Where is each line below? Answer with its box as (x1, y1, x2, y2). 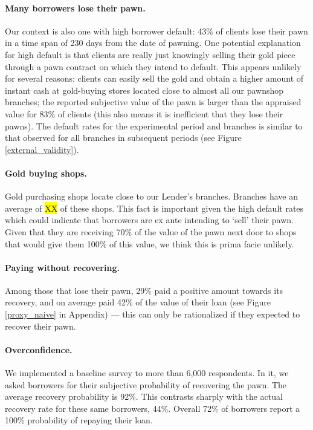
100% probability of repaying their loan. (5, 414, 153, 426)
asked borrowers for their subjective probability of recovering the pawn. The (5, 378, 287, 391)
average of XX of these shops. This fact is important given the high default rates (5, 201, 304, 214)
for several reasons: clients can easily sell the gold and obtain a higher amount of (5, 72, 304, 85)
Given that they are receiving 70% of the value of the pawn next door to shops (5, 225, 297, 238)
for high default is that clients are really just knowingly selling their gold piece (5, 48, 295, 60)
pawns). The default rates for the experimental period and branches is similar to (5, 119, 303, 132)
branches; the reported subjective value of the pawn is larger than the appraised (5, 96, 302, 108)
